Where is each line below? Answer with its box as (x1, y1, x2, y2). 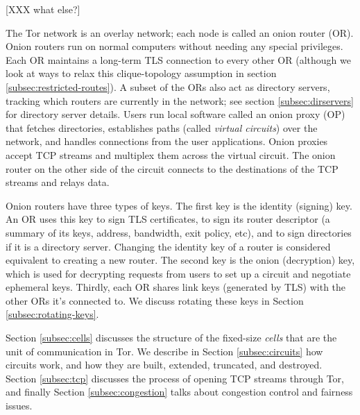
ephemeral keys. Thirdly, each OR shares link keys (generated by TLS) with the (6, 280, 346, 294)
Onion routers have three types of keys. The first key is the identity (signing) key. (6, 198, 352, 212)
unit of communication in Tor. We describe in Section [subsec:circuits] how (6, 344, 323, 358)
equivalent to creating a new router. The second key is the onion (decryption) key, (6, 253, 355, 267)
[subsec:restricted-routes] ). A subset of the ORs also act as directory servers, (6, 79, 330, 94)
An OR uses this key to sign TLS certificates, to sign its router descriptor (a (6, 212, 330, 226)
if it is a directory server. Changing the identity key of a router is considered (6, 239, 331, 253)
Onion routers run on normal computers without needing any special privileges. (6, 39, 343, 53)
